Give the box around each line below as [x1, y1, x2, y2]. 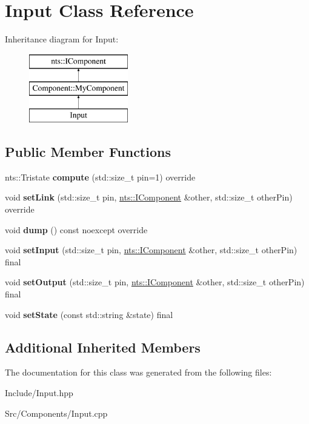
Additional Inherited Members [5, 337, 201, 356]
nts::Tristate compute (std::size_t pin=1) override [5, 170, 196, 183]
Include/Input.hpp [5, 386, 73, 399]
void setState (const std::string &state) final [5, 308, 173, 320]
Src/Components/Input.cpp [5, 406, 108, 419]
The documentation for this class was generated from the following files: [5, 366, 272, 379]
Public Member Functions [5, 142, 171, 161]
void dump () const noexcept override [5, 223, 148, 236]
